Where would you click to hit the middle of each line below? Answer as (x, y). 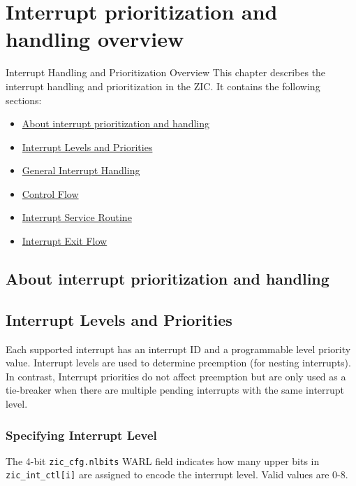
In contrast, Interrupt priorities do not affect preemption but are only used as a (176, 376)
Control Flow (50, 193)
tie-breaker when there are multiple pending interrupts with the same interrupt (175, 390)
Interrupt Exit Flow (65, 241)
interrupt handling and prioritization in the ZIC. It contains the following (163, 86)
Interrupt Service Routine (77, 217)
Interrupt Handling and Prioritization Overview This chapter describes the (166, 72)
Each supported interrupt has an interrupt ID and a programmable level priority (178, 349)
